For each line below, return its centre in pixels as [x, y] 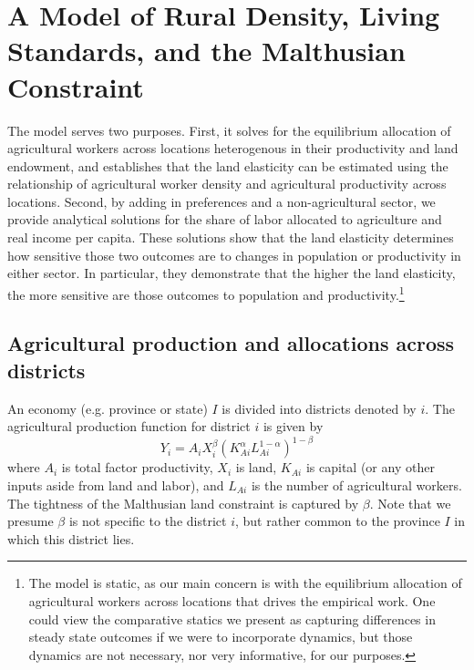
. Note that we [410, 503]
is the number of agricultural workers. [356, 484]
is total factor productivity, [137, 467]
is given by [293, 426]
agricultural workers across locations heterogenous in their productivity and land [233, 148]
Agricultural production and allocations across [231, 343]
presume [31, 521]
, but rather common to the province [337, 521]
